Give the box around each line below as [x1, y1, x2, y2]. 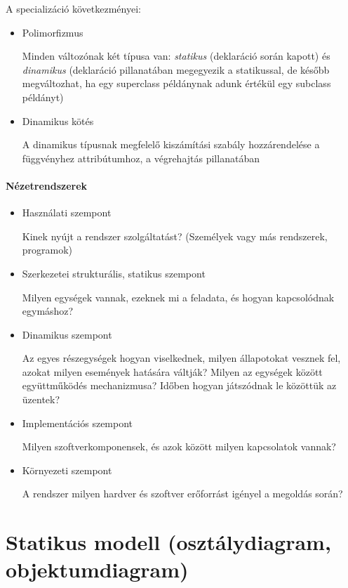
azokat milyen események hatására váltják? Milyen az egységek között [22, 364, 323, 379]
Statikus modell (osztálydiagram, [6, 528, 331, 556]
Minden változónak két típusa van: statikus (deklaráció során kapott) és [22, 48, 330, 63]
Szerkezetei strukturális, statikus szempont [22, 266, 206, 280]
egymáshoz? [22, 303, 74, 318]
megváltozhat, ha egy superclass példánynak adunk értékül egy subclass [22, 76, 331, 91]
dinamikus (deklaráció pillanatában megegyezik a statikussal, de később [22, 62, 330, 77]
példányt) [22, 89, 64, 104]
